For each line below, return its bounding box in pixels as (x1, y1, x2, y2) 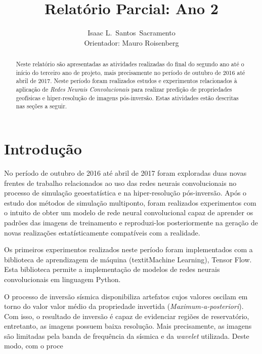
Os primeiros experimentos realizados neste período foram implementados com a (4, 244, 253, 255)
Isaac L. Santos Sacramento (88, 27, 176, 38)
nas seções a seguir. (16, 102, 67, 110)
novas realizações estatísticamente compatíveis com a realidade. (4, 227, 200, 238)
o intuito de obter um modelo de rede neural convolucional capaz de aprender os (4, 207, 253, 218)
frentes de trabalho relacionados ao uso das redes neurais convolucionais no (4, 177, 237, 188)
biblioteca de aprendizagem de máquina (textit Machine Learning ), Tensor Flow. (4, 254, 252, 264)
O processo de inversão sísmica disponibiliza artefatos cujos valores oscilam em (4, 291, 248, 301)
